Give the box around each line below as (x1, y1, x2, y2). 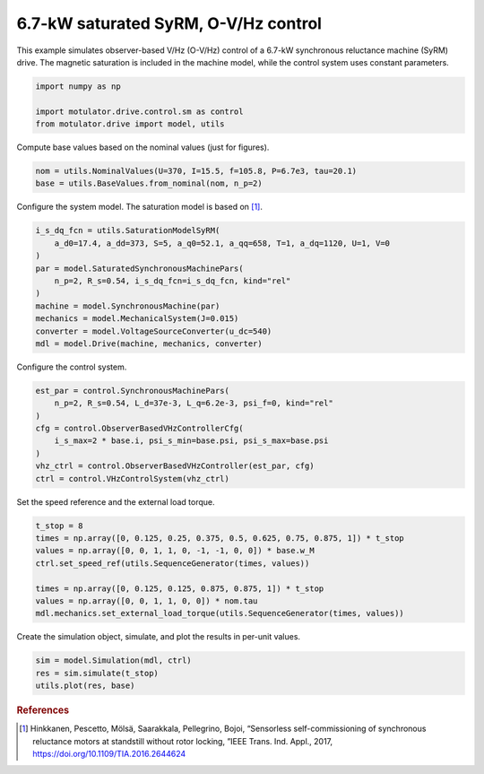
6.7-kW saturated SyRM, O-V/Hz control (16, 13, 323, 33)
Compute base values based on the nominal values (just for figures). (16, 142, 270, 152)
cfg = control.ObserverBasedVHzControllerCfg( (35, 423, 244, 434)
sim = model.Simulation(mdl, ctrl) (35, 656, 192, 665)
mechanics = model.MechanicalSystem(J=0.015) (35, 314, 239, 324)
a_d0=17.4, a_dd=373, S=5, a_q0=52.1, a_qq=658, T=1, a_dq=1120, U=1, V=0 (54, 238, 390, 248)
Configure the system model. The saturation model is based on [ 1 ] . (16, 202, 264, 213)
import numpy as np (35, 81, 121, 91)
